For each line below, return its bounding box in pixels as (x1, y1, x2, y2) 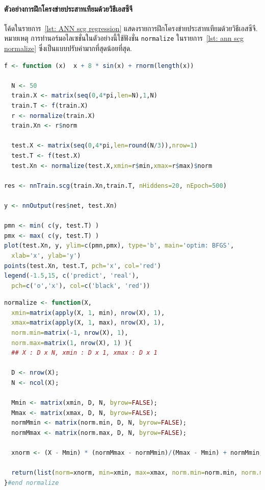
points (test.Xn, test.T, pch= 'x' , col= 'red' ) (4, 262, 161, 269)
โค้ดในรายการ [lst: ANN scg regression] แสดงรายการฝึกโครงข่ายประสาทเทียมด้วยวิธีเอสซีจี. (4, 22, 258, 33)
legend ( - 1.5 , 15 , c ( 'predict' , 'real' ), (4, 272, 139, 280)
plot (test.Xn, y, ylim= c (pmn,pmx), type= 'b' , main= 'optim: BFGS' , (4, 242, 234, 250)
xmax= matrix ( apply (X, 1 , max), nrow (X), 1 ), (11, 319, 165, 327)
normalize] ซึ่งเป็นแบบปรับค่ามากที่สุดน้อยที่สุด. (4, 43, 132, 54)
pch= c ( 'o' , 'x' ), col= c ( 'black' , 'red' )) (11, 282, 150, 289)
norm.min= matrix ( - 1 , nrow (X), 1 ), (11, 329, 128, 337)
